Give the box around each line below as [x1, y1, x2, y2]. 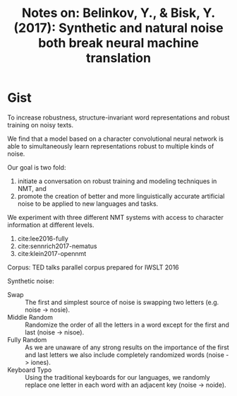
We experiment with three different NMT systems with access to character [7, 213, 224, 221]
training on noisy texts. [7, 120, 74, 129]
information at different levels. [7, 221, 95, 229]
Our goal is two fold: [7, 163, 66, 171]
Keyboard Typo [7, 366, 52, 374]
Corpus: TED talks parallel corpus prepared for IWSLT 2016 [7, 263, 180, 272]
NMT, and [17, 184, 47, 192]
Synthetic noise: [7, 276, 54, 285]
